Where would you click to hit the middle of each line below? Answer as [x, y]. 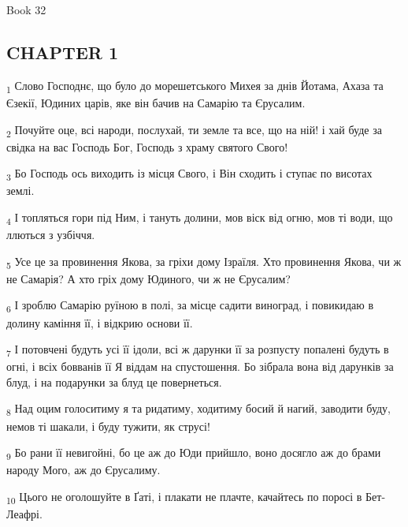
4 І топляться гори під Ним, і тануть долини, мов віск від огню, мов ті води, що [200, 218]
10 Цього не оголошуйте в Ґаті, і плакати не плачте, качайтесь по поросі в [184, 497]
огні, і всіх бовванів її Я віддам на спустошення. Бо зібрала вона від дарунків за [200, 366]
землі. [20, 191]
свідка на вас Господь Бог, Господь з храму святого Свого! [147, 146]
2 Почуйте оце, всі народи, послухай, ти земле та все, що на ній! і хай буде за [194, 130]
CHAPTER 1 [63, 52]
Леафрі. [24, 513]
